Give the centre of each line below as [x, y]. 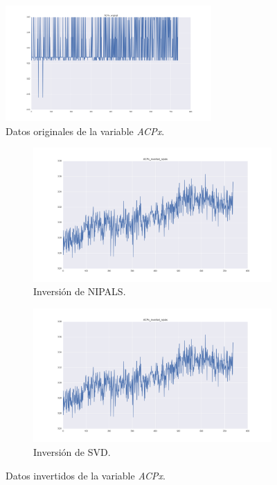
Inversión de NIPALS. [80, 291]
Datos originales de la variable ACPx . [85, 131]
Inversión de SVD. [72, 451]
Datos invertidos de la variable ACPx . [86, 475]
